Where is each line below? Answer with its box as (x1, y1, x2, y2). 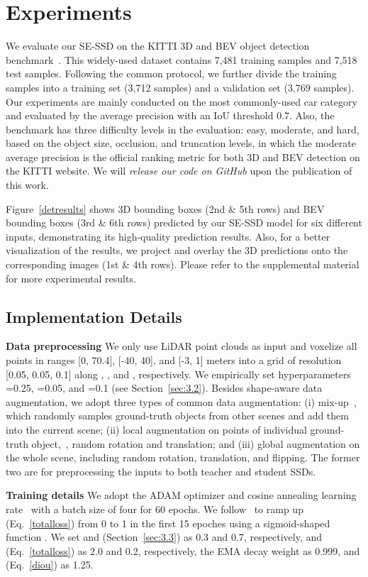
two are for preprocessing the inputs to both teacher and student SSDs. (6, 463, 316, 478)
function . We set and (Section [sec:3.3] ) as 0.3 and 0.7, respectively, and (6, 529, 323, 544)
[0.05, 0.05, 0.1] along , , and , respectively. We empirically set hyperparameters (6, 366, 351, 381)
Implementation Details (6, 305, 182, 327)
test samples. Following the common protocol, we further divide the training (6, 66, 337, 81)
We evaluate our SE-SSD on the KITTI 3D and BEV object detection (6, 38, 310, 53)
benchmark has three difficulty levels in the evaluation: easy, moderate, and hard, (6, 121, 359, 136)
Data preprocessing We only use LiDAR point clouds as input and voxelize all (6, 339, 357, 353)
